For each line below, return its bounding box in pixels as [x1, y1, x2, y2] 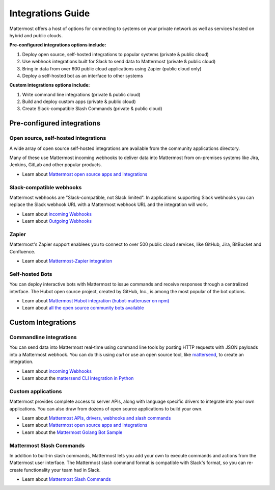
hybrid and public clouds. [9, 32, 63, 38]
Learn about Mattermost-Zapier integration [22, 258, 113, 264]
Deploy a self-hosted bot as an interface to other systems [22, 72, 144, 79]
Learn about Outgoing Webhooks [22, 218, 92, 224]
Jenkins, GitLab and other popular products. [9, 162, 102, 168]
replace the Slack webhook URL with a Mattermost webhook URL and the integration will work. [9, 201, 208, 208]
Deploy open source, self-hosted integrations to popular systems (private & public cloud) [22, 51, 209, 57]
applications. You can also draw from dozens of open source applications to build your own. [9, 405, 203, 411]
